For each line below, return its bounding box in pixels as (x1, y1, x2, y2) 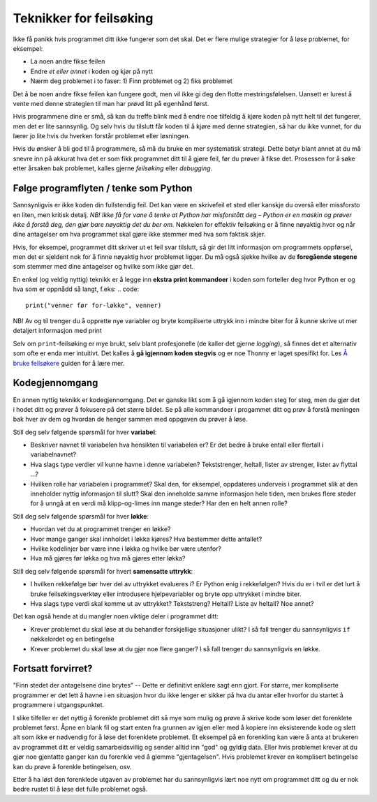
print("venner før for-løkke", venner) (25, 301, 162, 309)
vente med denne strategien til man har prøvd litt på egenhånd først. (13, 99, 209, 107)
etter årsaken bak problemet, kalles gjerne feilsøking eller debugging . (13, 164, 213, 172)
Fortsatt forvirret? (13, 663, 93, 675)
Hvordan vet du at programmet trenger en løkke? (30, 525, 171, 533)
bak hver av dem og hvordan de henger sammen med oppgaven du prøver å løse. (13, 415, 248, 424)
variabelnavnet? (30, 450, 77, 459)
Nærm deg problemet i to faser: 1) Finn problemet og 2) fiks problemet (30, 77, 233, 85)
